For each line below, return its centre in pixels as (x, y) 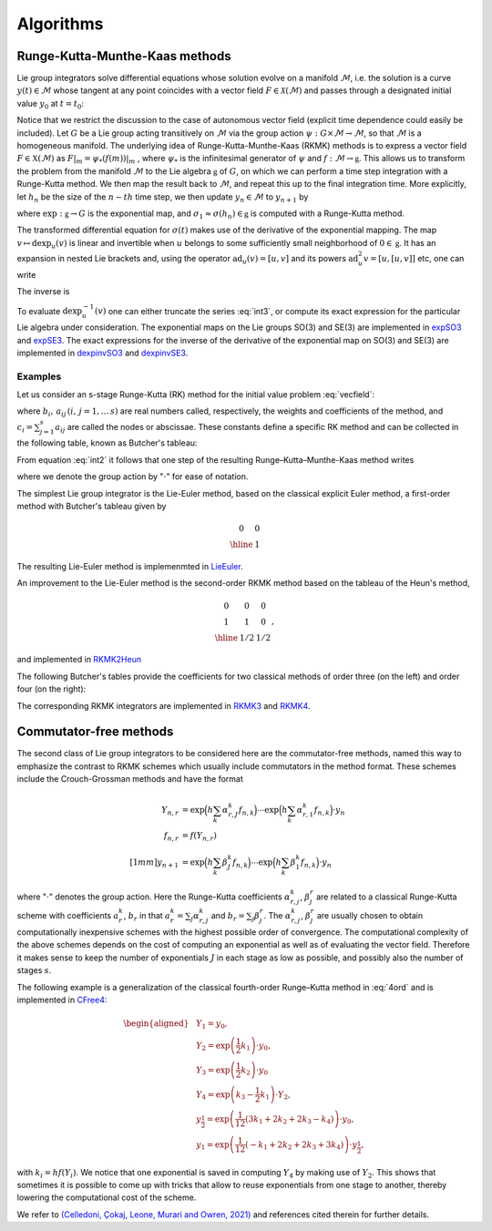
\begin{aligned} (156, 1024)
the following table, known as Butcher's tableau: (107, 443)
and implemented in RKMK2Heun (79, 660)
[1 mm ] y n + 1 (154, 863)
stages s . (34, 970)
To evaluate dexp (50, 311)
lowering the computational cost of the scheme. (107, 1197)
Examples (39, 376)
